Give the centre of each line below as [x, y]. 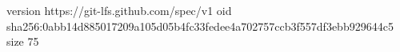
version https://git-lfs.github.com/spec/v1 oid [119, 10]
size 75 [23, 41]
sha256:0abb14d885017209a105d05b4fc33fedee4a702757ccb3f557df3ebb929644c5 [200, 26]
